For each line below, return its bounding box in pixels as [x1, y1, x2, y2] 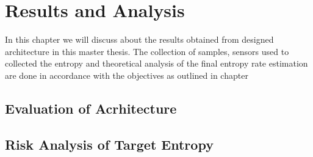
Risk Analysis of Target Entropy [5, 134, 214, 153]
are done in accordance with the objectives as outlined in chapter [5, 68, 248, 81]
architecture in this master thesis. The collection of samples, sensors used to [5, 45, 289, 57]
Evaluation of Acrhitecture [5, 98, 177, 117]
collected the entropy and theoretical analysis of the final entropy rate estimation [5, 57, 308, 70]
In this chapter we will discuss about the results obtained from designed [5, 33, 274, 46]
